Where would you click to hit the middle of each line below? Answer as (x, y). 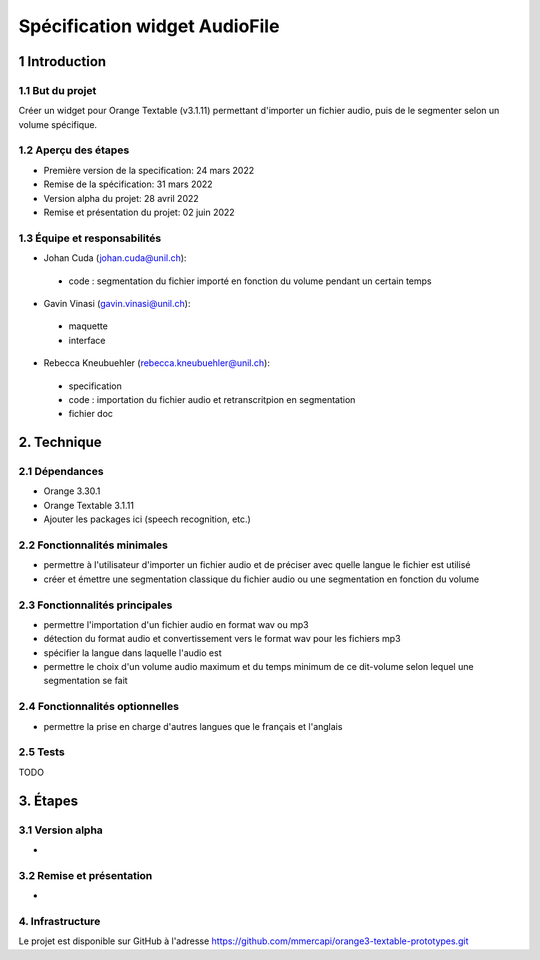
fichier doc (91, 414)
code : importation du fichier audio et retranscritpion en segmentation (212, 399)
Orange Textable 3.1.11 (89, 505)
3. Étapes (48, 800)
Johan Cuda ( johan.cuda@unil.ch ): (115, 258)
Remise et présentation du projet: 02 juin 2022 (139, 212)
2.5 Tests (41, 752)
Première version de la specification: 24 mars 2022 (149, 170)
